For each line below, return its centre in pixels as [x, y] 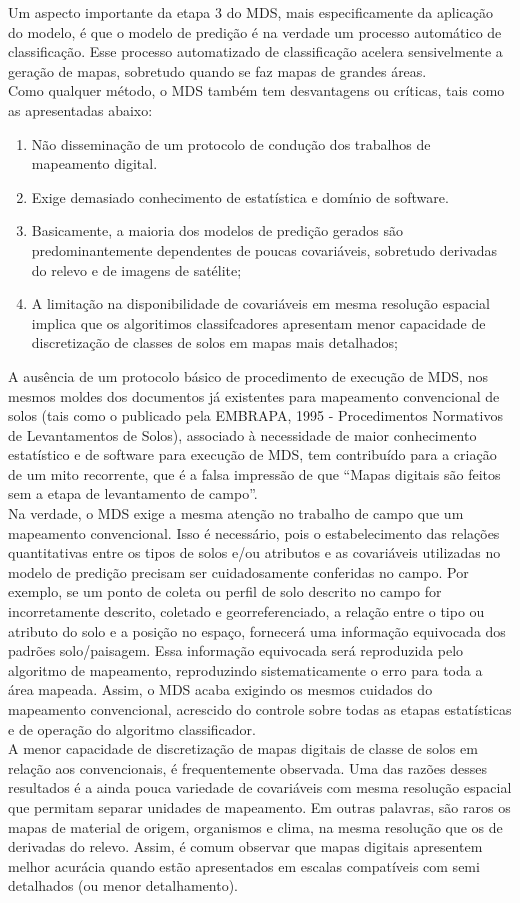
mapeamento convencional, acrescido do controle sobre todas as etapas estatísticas [260, 709]
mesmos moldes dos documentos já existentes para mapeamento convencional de [254, 395]
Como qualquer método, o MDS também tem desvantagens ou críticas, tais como [256, 90]
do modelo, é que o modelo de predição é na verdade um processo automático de [255, 31]
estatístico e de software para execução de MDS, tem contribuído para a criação [252, 454]
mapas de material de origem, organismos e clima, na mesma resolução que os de [255, 826]
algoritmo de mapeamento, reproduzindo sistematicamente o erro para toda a [245, 669]
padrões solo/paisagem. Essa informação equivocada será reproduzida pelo [236, 650]
